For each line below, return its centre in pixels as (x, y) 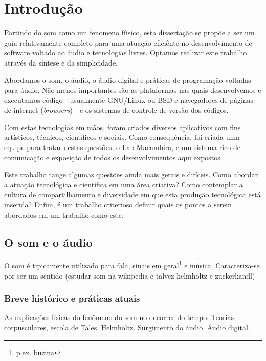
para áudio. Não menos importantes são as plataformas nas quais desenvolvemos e (133, 90)
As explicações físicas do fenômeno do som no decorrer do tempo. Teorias (119, 317)
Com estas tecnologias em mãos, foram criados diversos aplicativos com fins (123, 127)
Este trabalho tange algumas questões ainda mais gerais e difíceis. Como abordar (131, 174)
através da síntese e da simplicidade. (61, 62)
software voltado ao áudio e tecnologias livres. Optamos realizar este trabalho (126, 52)
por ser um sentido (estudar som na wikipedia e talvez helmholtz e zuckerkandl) (130, 275)
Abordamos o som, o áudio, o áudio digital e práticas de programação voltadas (128, 80)
